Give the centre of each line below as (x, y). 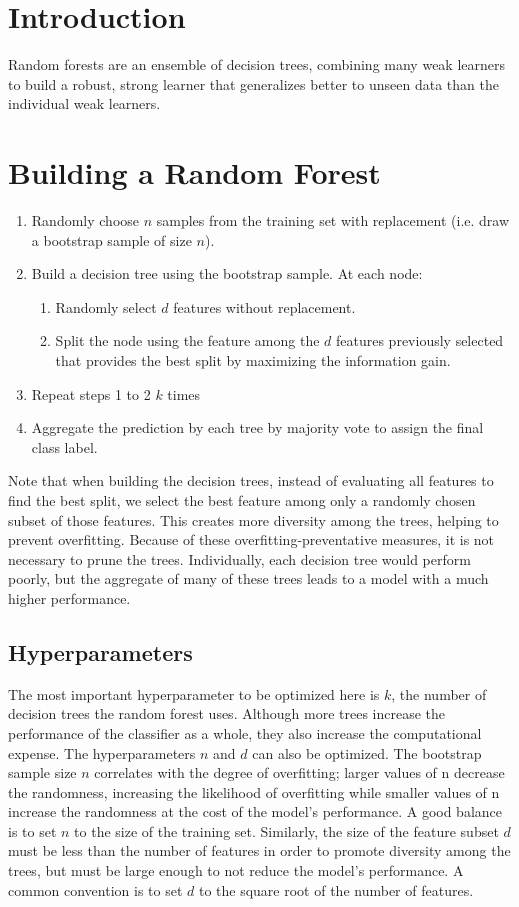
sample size (42, 772)
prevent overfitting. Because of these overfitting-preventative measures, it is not (251, 539)
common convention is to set (95, 889)
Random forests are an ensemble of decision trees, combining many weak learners (257, 64)
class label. (64, 446)
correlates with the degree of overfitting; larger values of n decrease (299, 772)
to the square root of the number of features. (336, 889)
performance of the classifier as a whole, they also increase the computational (245, 732)
